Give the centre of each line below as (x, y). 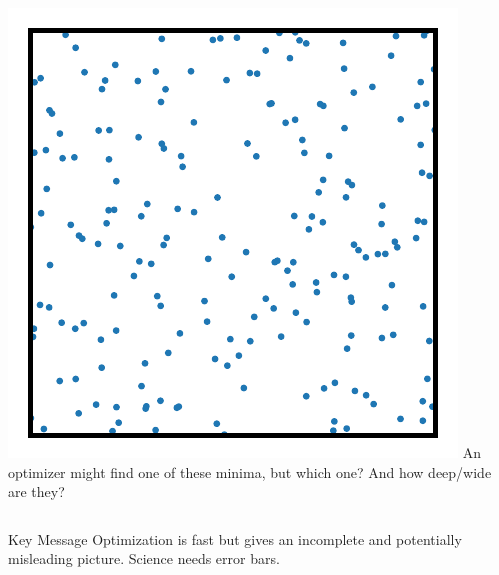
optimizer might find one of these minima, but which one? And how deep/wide (250, 471)
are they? (36, 491)
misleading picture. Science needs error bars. (144, 558)
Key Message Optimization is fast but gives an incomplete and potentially (235, 538)
